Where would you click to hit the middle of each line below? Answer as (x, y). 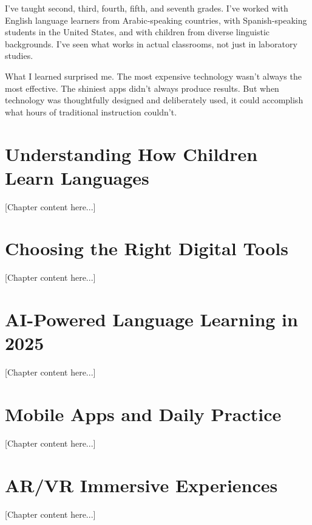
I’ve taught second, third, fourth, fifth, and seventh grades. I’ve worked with (147, 8)
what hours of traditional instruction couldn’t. (91, 112)
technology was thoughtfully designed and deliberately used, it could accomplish (154, 100)
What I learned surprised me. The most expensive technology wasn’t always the (153, 76)
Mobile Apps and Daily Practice (143, 414)
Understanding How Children (131, 153)
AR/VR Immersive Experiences (141, 485)
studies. (19, 56)
